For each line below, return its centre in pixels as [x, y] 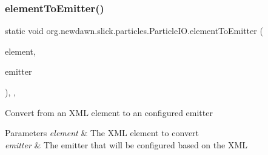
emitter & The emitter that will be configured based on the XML [126, 144]
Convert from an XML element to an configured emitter [109, 112]
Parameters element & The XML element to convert [102, 133]
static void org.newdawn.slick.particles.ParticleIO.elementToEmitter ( [134, 31]
